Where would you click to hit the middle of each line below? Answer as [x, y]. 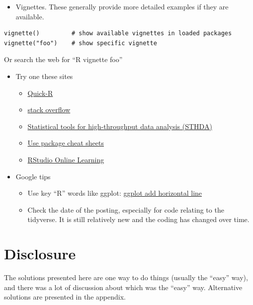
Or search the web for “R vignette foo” [63, 59]
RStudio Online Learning [66, 159]
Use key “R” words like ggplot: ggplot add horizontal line [115, 193]
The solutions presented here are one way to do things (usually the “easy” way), [126, 277]
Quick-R [40, 93]
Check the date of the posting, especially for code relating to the [126, 209]
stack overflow [49, 110]
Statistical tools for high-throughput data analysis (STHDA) [120, 126]
